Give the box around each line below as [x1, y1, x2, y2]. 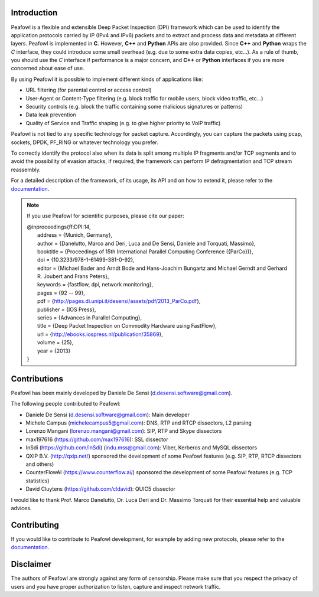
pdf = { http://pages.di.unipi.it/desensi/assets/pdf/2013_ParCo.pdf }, [37, 298, 201, 305]
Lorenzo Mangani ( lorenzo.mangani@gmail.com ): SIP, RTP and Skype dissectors [25, 428, 222, 435]
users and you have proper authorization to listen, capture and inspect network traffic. [11, 583, 221, 590]
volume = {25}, [37, 339, 74, 346]
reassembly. [11, 166, 41, 173]
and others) [25, 461, 54, 468]
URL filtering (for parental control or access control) [25, 86, 152, 94]
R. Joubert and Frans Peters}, [37, 273, 109, 280]
